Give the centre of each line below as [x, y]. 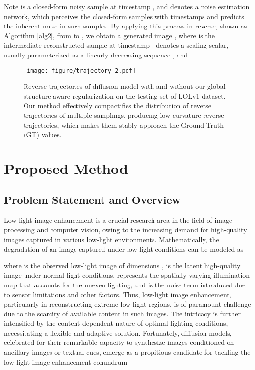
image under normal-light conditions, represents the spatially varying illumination [127, 275]
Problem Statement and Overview [92, 199]
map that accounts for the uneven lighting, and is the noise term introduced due [125, 284]
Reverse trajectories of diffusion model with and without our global [125, 86]
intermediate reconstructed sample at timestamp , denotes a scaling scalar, [116, 45]
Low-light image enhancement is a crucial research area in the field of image [118, 220]
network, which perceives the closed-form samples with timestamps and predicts [124, 16]
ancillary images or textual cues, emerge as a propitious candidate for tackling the [127, 352]
